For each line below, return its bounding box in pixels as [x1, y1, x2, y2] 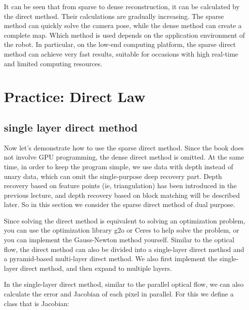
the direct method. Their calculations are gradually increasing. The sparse [4, 11, 224, 21]
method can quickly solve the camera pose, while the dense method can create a [4, 20, 242, 30]
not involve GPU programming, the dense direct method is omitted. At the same [4, 152, 244, 162]
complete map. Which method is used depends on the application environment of [4, 30, 245, 40]
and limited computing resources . [4, 58, 103, 68]
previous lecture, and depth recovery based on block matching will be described [4, 190, 240, 200]
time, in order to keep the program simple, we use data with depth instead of [4, 161, 233, 171]
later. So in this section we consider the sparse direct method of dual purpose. [4, 199, 235, 209]
